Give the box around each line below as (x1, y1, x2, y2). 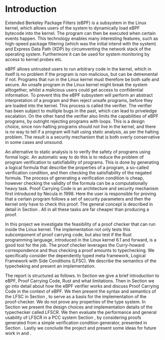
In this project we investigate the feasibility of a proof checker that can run (5, 221, 156, 227)
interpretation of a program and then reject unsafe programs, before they (5, 97, 153, 103)
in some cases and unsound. (5, 139, 63, 145)
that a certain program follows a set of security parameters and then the (5, 196, 151, 202)
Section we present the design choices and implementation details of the (5, 304, 153, 310)
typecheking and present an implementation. (5, 263, 96, 269)
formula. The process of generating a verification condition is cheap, (5, 175, 144, 181)
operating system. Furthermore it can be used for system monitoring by (5, 51, 150, 57)
